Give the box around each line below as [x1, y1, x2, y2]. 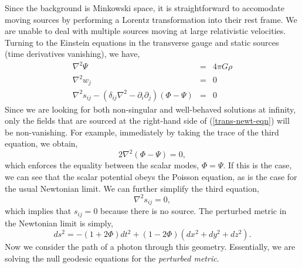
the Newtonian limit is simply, [5, 216, 113, 229]
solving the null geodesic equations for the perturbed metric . [5, 252, 219, 264]
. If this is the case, [223, 159, 292, 171]
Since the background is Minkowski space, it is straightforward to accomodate [5, 2, 284, 13]
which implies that [5, 205, 72, 217]
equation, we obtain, [5, 137, 78, 150]
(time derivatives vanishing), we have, [5, 48, 140, 60]
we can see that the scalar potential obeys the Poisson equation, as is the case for [5, 170, 297, 182]
